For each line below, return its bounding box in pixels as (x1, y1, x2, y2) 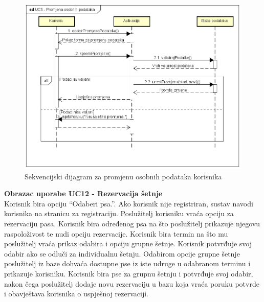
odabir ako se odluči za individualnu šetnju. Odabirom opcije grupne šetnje (4, 248, 240, 259)
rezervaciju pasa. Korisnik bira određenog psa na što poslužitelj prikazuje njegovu (4, 218, 260, 229)
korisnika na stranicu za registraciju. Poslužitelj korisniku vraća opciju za (4, 208, 234, 219)
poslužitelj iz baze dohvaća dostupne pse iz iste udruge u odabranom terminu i (4, 258, 251, 269)
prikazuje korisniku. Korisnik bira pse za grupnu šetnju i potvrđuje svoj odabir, (4, 268, 253, 279)
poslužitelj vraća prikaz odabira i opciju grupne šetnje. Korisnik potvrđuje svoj (4, 238, 252, 249)
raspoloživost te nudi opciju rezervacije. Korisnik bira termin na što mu (4, 228, 228, 239)
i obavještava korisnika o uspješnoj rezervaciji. (4, 288, 148, 299)
